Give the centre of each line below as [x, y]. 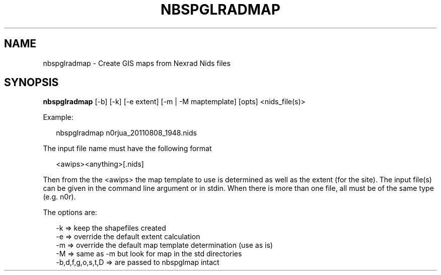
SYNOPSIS [31, 83]
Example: [58, 117]
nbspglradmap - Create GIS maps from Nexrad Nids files [137, 63]
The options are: [70, 213]
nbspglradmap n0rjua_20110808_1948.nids [126, 133]
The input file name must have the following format [127, 149]
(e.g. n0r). [59, 197]
